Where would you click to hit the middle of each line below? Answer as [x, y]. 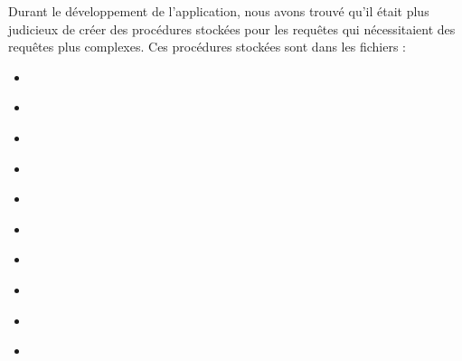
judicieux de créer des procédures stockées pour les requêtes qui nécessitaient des [232, 28]
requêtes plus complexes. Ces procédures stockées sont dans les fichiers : [207, 47]
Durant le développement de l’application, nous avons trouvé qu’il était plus [219, 11]
